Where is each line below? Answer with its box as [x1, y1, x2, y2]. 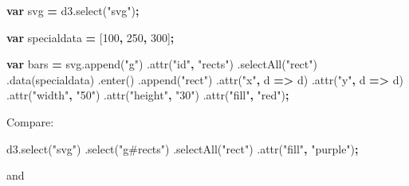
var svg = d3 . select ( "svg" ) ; [6, 2, 140, 18]
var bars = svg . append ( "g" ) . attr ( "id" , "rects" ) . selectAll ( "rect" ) [6, 56, 317, 72]
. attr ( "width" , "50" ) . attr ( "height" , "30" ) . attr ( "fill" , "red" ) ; [6, 87, 289, 103]
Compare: [6, 113, 54, 130]
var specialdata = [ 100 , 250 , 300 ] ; [6, 29, 175, 45]
